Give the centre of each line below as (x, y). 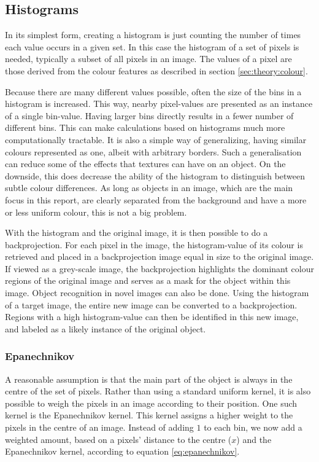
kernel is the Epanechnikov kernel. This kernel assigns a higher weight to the (149, 415)
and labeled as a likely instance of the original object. (106, 328)
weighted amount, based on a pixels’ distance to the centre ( (118, 439)
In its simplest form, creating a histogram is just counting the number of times (153, 35)
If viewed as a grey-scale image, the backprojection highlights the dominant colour (159, 268)
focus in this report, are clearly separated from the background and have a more (156, 199)
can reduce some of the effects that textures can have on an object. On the (145, 164)
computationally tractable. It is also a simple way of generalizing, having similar (156, 139)
